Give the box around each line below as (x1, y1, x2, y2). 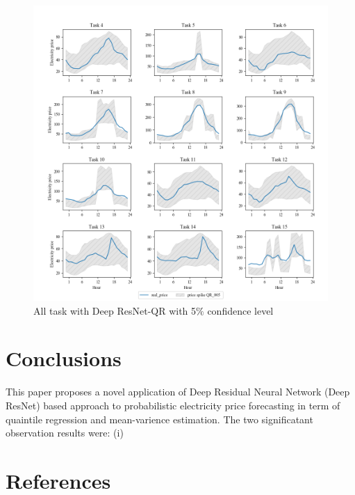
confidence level (207, 303, 274, 317)
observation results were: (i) (6, 425, 124, 440)
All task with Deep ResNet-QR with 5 (33, 303, 197, 317)
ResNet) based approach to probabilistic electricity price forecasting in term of (6, 398, 340, 412)
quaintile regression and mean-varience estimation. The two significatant (6, 411, 313, 426)
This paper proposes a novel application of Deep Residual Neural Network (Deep (6, 384, 350, 399)
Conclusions (6, 344, 122, 372)
